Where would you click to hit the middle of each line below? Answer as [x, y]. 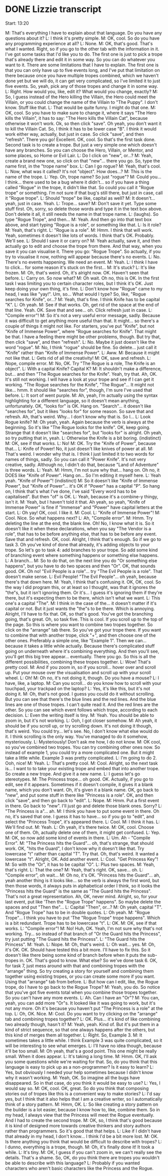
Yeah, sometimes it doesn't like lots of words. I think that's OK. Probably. [80, 235]
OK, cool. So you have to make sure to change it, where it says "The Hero [81, 113]
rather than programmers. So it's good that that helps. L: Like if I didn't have [83, 1131]
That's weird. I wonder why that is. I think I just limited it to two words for [80, 454]
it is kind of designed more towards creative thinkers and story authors [78, 1125]
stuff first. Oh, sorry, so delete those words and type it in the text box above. [84, 209]
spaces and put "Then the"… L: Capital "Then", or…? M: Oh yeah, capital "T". [84, 907]
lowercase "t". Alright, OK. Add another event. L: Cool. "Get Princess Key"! [82, 859]
